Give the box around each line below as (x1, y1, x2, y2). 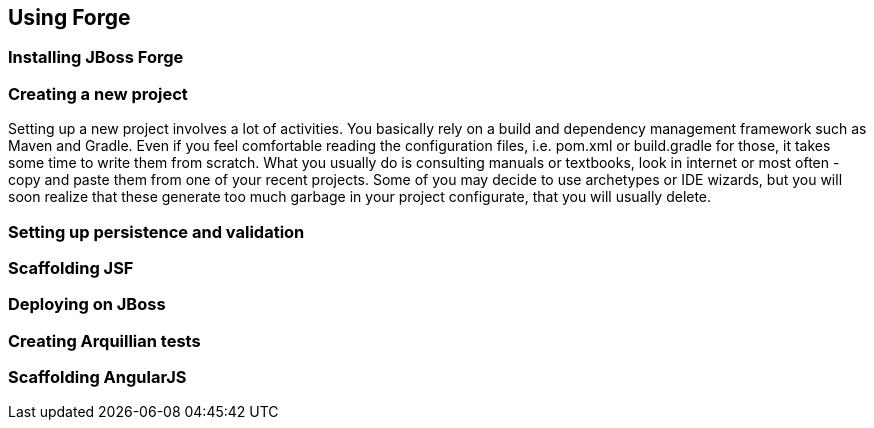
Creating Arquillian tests (8, 330, 201, 351)
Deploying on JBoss (8, 294, 166, 315)
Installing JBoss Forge (8, 47, 184, 68)
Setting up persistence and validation (8, 221, 305, 242)
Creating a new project (8, 83, 188, 104)
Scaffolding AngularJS (8, 367, 187, 388)
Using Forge (8, 5, 131, 30)
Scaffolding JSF (8, 257, 134, 278)
